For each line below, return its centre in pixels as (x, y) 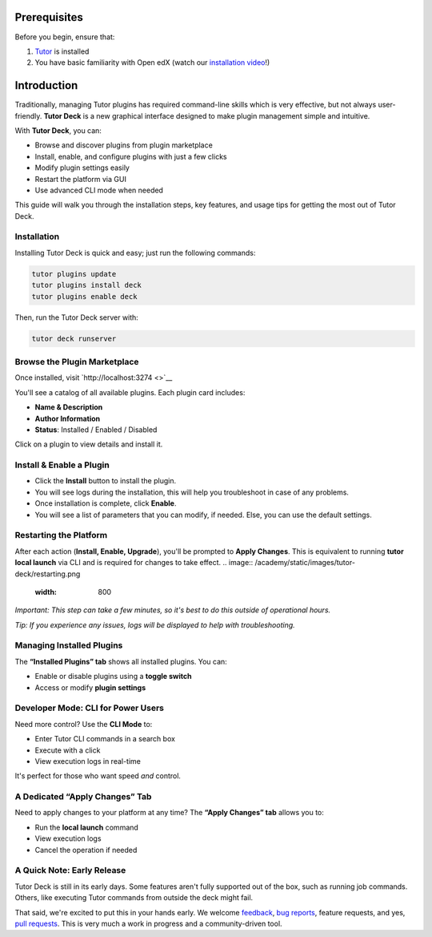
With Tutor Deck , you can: (58, 130)
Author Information (68, 418)
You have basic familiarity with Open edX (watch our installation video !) (152, 63)
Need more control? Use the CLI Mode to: (84, 724)
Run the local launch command (87, 827)
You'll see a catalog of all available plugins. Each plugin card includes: (130, 392)
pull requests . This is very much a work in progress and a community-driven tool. (149, 923)
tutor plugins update (74, 274)
